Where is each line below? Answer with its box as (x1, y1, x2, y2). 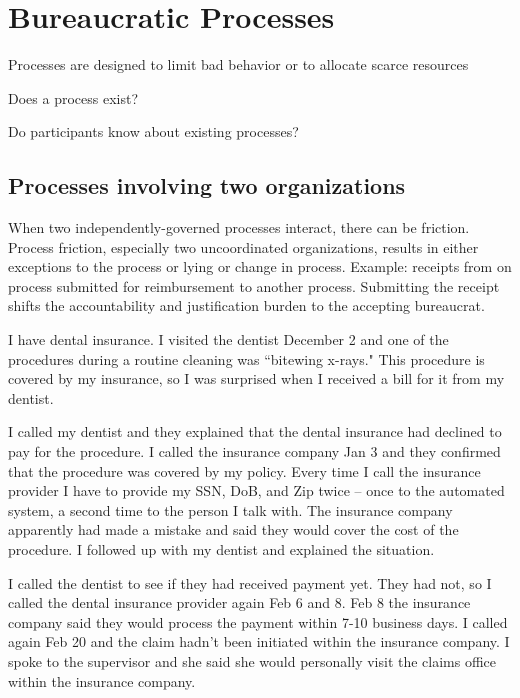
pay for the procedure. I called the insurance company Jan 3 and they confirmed (8, 441, 501, 462)
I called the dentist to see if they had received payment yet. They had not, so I (8, 572, 492, 593)
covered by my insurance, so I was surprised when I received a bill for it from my (8, 368, 505, 389)
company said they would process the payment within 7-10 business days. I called (8, 611, 508, 632)
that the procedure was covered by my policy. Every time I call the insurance (8, 460, 481, 481)
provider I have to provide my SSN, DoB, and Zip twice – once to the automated (8, 480, 505, 501)
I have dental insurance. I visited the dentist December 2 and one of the (8, 329, 449, 350)
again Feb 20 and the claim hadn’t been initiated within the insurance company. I (8, 631, 510, 652)
